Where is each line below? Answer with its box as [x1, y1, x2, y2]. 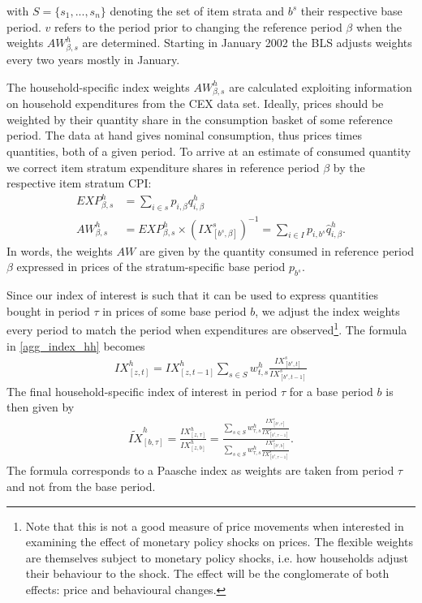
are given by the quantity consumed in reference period [139, 242, 415, 259]
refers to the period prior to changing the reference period [54, 18, 342, 35]
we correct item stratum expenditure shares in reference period [6, 158, 320, 175]
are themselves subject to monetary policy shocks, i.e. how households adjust [25, 549, 409, 566]
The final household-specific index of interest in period [6, 382, 278, 399]
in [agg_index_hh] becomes [6, 337, 145, 354]
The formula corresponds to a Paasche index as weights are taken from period [6, 462, 394, 479]
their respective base [300, 2, 403, 19]
